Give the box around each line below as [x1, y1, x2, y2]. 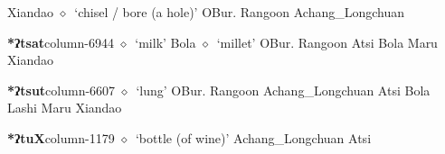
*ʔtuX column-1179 [7, 128, 115, 147]
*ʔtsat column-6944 [7, 32, 114, 51]
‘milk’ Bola [135, 32, 196, 51]
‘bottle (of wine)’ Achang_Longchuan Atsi [135, 128, 372, 147]
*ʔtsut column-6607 [7, 80, 116, 99]
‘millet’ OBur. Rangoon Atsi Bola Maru [216, 32, 438, 51]
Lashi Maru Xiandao [7, 98, 122, 117]
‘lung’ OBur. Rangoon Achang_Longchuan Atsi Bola [136, 80, 431, 99]
